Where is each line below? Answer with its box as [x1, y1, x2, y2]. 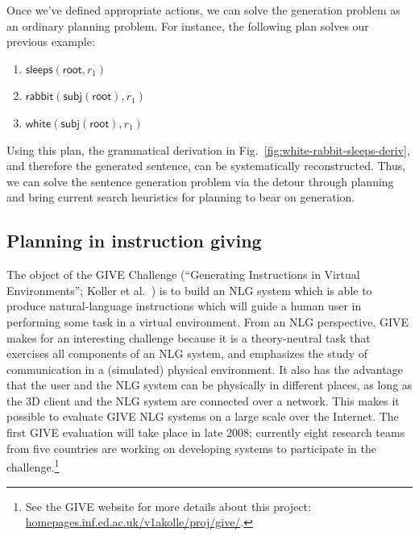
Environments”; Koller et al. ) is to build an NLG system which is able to [6, 281, 372, 298]
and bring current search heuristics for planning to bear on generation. [6, 189, 355, 206]
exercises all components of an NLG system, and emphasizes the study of [6, 345, 368, 362]
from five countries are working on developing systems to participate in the [6, 439, 376, 456]
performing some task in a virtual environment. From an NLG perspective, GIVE [6, 313, 409, 330]
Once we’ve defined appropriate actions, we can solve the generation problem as [6, 2, 400, 18]
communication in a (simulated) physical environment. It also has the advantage [6, 360, 403, 377]
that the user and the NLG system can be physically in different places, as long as [6, 376, 413, 393]
